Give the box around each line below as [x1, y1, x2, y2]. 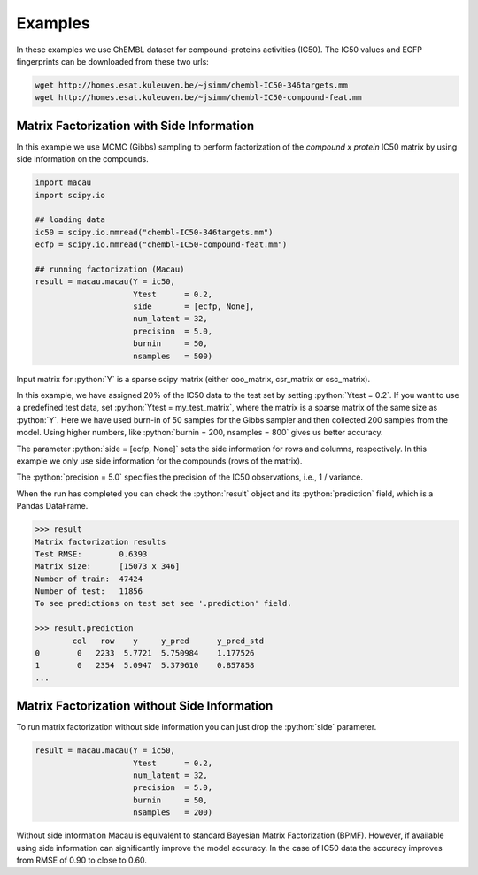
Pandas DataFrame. [16, 501, 89, 511]
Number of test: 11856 [35, 587, 143, 596]
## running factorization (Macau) [35, 264, 185, 274]
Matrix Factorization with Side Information [16, 118, 255, 133]
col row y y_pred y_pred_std [72, 635, 265, 646]
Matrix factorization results [35, 536, 166, 547]
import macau [35, 178, 92, 188]
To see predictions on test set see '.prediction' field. [35, 598, 292, 609]
